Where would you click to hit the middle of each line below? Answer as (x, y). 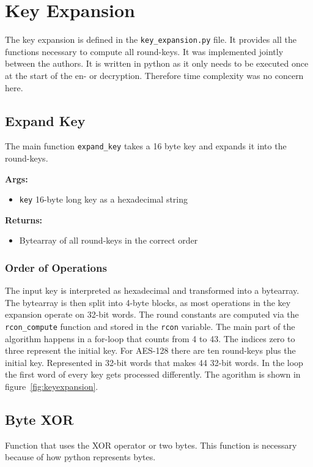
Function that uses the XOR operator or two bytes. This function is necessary (151, 445)
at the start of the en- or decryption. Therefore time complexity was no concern (154, 75)
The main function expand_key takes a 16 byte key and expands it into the (146, 146)
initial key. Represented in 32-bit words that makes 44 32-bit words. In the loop (154, 362)
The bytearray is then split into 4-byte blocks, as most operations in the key (148, 302)
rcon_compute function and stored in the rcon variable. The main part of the (150, 327)
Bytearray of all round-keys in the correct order (109, 240)
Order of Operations (56, 267)
